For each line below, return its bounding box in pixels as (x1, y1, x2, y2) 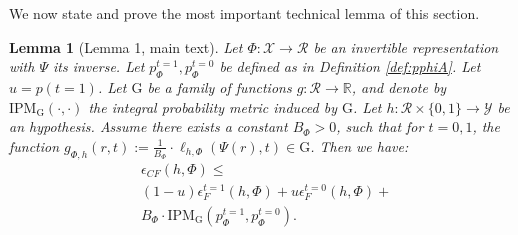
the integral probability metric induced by (88, 96, 337, 117)
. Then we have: (310, 135, 409, 156)
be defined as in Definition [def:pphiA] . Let (219, 56, 481, 77)
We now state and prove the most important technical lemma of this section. (9, 3, 480, 23)
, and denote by (351, 76, 447, 97)
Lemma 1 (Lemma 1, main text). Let (9, 36, 243, 57)
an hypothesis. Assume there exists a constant (9, 116, 288, 137)
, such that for (336, 116, 424, 137)
